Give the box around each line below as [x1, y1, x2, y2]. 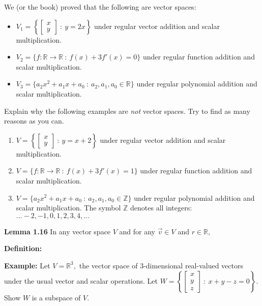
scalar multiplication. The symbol [16, 202, 121, 213]
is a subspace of [32, 292, 81, 302]
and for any [119, 226, 156, 236]
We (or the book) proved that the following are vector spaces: [4, 2, 196, 12]
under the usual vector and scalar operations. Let [4, 275, 158, 286]
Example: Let [4, 260, 50, 270]
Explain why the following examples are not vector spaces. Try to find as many [4, 105, 250, 116]
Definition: [4, 243, 42, 254]
